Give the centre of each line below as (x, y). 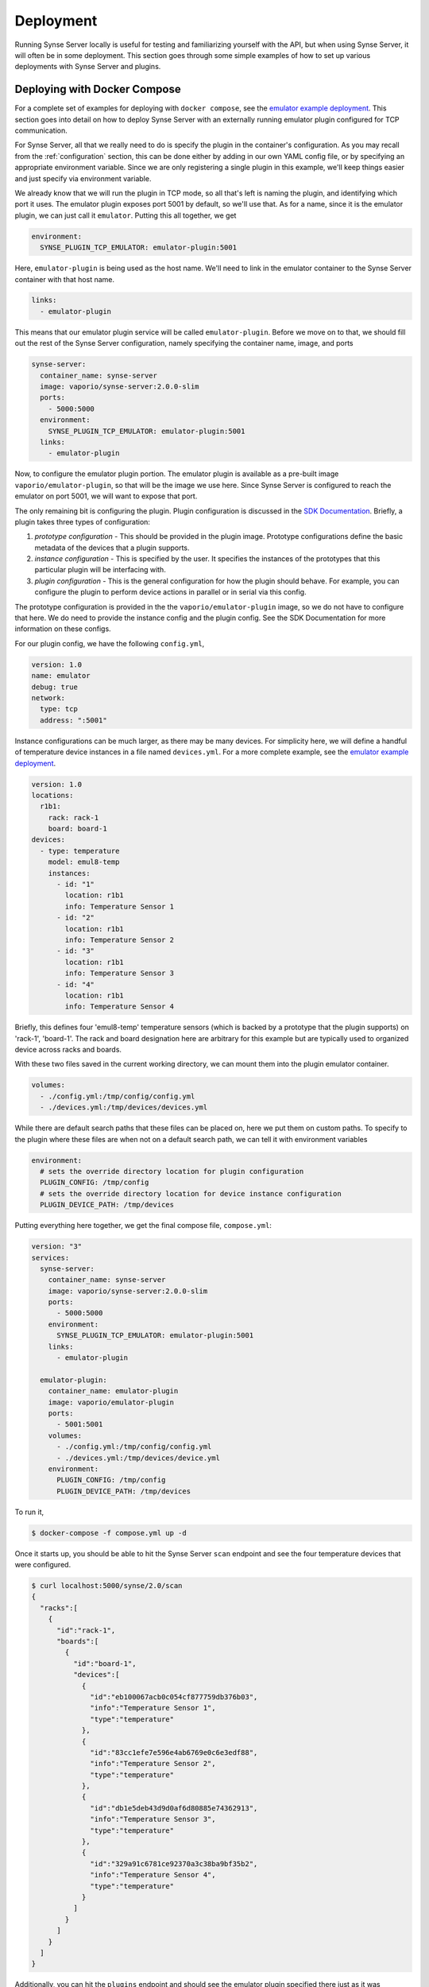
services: (50, 1257)
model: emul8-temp (84, 862)
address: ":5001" (73, 720)
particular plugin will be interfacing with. (100, 570)
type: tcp (59, 709)
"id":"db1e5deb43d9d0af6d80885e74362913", (174, 1808)
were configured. (43, 1565)
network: (48, 698)
